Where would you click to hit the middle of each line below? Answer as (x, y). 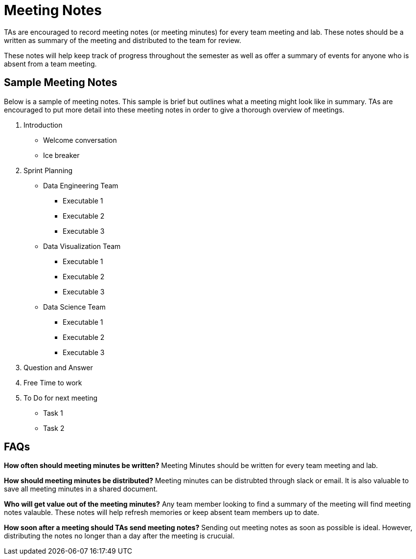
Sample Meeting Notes (61, 83)
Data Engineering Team (81, 185)
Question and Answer (58, 367)
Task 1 (53, 413)
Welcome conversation (80, 140)
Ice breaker (61, 155)
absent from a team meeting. (50, 64)
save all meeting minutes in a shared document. (81, 489)
